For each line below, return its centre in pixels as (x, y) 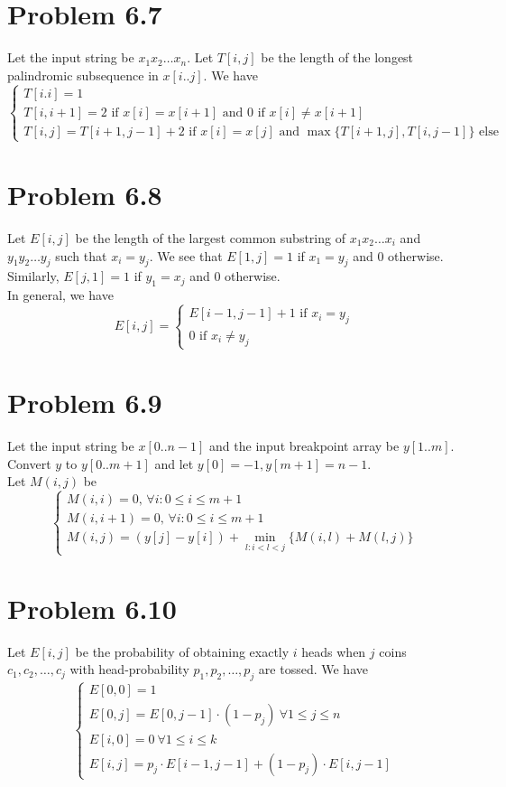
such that (81, 255)
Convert (29, 463)
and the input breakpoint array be (304, 446)
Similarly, (33, 276)
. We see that (186, 255)
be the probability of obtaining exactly (182, 651)
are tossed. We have (313, 669)
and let (174, 463)
